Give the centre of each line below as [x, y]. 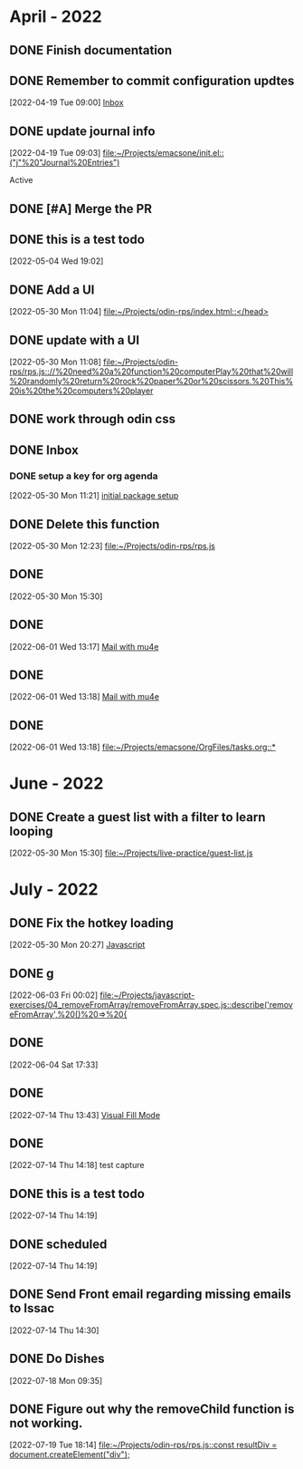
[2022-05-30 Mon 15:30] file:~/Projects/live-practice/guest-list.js [131, 853]
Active [21, 180]
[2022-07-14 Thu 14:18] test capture [77, 1165]
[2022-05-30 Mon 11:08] [56, 362]
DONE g [32, 973]
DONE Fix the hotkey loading [91, 923]
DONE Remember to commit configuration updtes [152, 80]
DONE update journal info [82, 131]
